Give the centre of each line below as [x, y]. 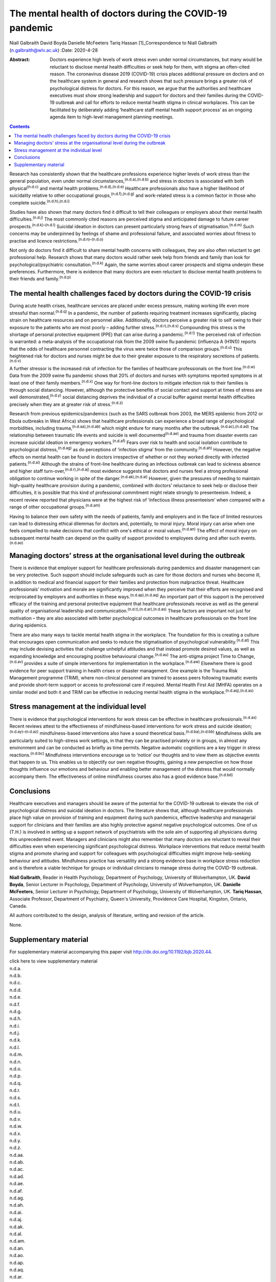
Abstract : [20, 59]
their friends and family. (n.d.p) [40, 278]
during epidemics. [29, 625]
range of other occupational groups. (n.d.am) [55, 507]
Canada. [18, 906]
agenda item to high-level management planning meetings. [112, 117]
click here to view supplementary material [53, 961]
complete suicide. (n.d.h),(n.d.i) [40, 202]
